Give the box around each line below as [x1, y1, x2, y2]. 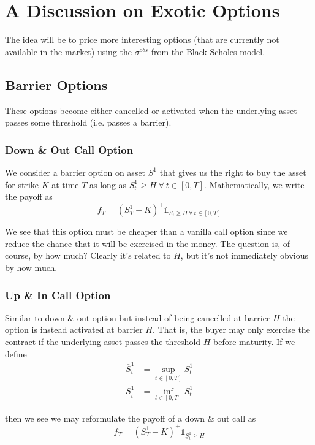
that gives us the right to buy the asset [159, 165, 306, 178]
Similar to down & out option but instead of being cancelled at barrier [5, 311, 270, 324]
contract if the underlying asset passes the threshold [5, 335, 201, 348]
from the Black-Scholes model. [151, 45, 265, 58]
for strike [5, 178, 39, 191]
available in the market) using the [5, 45, 132, 58]
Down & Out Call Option [5, 142, 134, 157]
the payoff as [5, 190, 53, 203]
